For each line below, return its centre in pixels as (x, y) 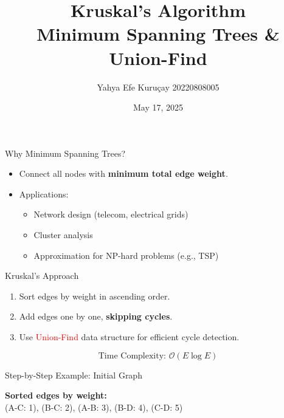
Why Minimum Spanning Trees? (65, 153)
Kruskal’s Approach (42, 276)
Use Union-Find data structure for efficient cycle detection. (129, 337)
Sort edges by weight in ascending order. (95, 296)
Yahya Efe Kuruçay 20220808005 (158, 87)
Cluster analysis (63, 235)
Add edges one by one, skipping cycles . (96, 316)
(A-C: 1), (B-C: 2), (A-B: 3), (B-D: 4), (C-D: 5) (94, 407)
